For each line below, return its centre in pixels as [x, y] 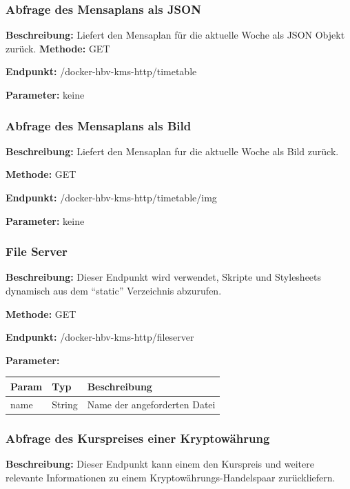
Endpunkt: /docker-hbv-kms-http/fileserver [100, 337]
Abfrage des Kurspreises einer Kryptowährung [138, 438]
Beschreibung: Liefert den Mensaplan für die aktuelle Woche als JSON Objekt [175, 35]
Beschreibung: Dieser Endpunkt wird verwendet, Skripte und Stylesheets [164, 277]
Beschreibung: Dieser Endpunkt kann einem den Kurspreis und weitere [160, 464]
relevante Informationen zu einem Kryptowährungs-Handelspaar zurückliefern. [171, 477]
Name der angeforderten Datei [151, 404]
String [65, 404]
